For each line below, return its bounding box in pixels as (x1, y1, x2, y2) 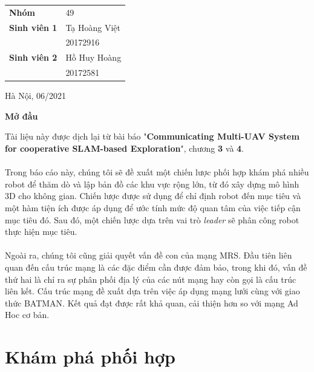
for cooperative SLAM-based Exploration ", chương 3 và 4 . (5, 142, 244, 154)
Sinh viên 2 (9, 51, 57, 64)
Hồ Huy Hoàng (65, 51, 122, 64)
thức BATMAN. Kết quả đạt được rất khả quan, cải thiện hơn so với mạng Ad (5, 296, 298, 309)
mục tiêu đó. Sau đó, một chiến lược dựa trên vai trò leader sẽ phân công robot (5, 213, 299, 226)
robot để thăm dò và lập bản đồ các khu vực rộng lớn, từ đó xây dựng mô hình (5, 177, 299, 190)
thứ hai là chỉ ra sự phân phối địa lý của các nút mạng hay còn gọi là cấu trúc (5, 272, 296, 285)
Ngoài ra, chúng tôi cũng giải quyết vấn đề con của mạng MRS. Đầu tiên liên (5, 249, 292, 262)
